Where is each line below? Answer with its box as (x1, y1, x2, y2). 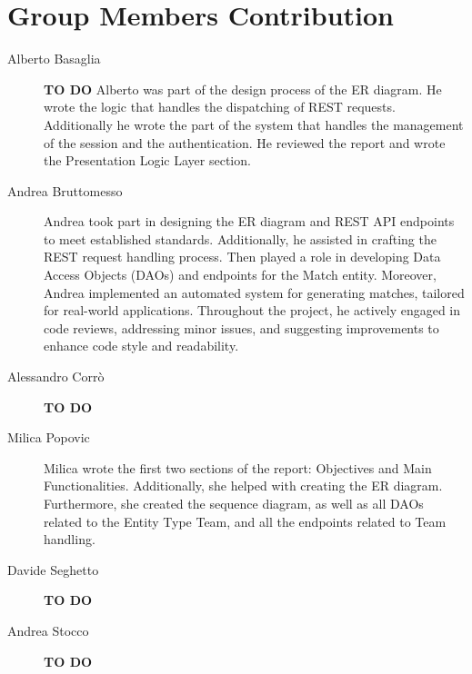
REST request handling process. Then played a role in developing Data (44, 247, 441, 266)
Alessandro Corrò (7, 367, 105, 386)
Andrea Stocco (7, 620, 89, 639)
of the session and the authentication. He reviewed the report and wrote (44, 133, 446, 152)
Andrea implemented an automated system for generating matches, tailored (44, 282, 465, 302)
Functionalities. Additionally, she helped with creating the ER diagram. (44, 476, 443, 495)
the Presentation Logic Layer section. (44, 151, 251, 170)
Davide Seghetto (7, 560, 99, 579)
